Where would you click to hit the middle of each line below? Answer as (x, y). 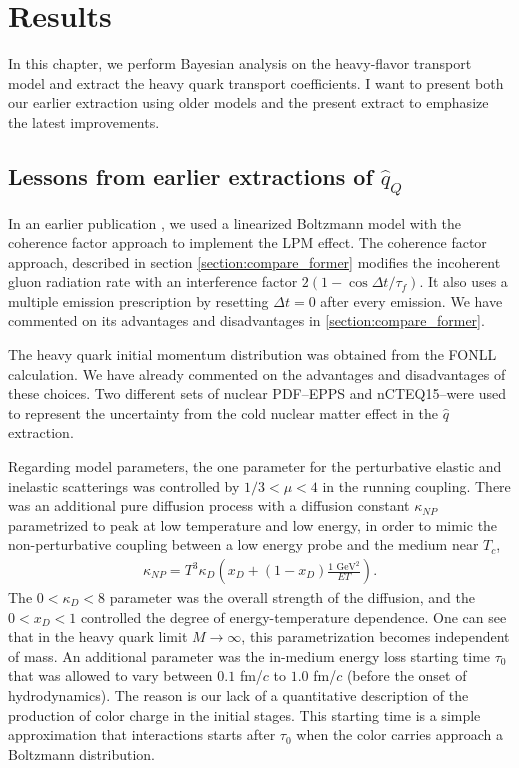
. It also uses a (463, 281)
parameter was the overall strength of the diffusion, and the (292, 597)
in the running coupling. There (416, 485)
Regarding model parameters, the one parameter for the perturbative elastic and (255, 466)
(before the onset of (406, 675)
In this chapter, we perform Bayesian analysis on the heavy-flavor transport (240, 63)
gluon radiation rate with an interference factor (153, 281)
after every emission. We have (411, 300)
